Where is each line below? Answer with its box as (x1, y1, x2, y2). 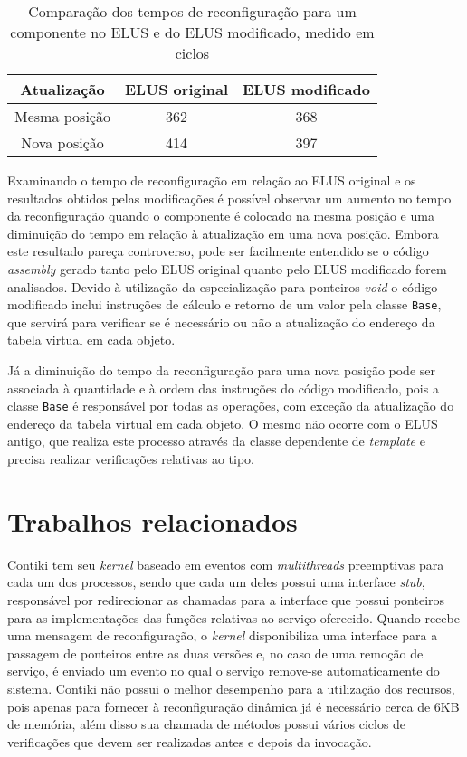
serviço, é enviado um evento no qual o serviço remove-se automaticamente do (7, 661, 440, 680)
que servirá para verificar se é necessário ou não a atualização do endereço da (7, 312, 435, 331)
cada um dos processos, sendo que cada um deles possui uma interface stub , (7, 572, 425, 591)
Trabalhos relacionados (7, 502, 298, 539)
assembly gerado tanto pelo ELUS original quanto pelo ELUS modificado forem (7, 259, 447, 278)
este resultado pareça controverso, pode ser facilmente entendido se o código (7, 241, 429, 260)
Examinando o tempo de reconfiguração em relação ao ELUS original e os (7, 171, 416, 189)
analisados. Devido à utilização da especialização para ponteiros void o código (7, 277, 438, 296)
